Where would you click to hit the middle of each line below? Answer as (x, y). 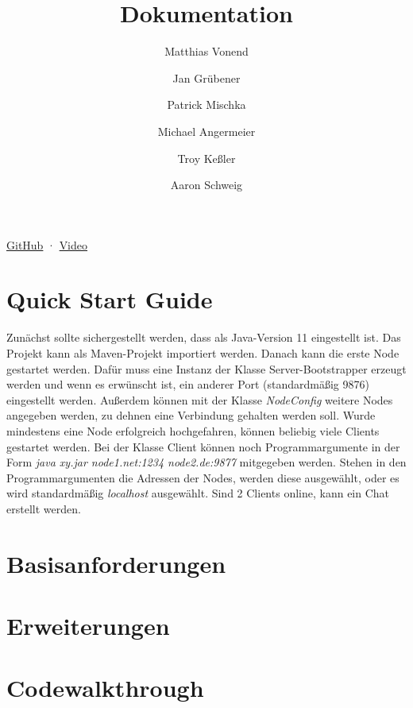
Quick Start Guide (110, 299)
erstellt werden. (44, 508)
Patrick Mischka (206, 104)
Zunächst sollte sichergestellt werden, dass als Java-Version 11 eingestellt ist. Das (204, 337)
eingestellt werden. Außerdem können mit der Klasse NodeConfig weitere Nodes (200, 399)
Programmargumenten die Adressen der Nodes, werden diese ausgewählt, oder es (203, 477)
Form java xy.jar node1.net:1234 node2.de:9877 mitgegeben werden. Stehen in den (206, 462)
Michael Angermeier (206, 131)
